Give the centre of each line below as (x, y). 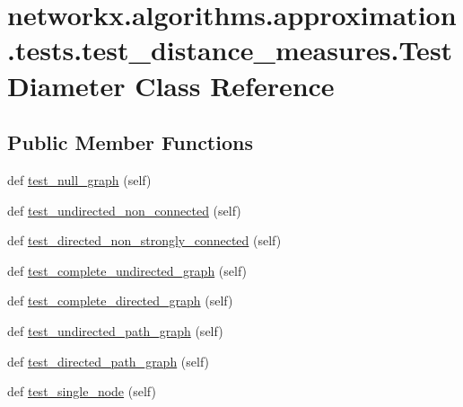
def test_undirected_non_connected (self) (124, 210)
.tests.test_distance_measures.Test (230, 50)
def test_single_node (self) (82, 391)
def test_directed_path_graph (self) (109, 361)
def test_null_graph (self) (79, 179)
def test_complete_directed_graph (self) (120, 301)
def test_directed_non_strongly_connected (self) (144, 240)
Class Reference (235, 85)
